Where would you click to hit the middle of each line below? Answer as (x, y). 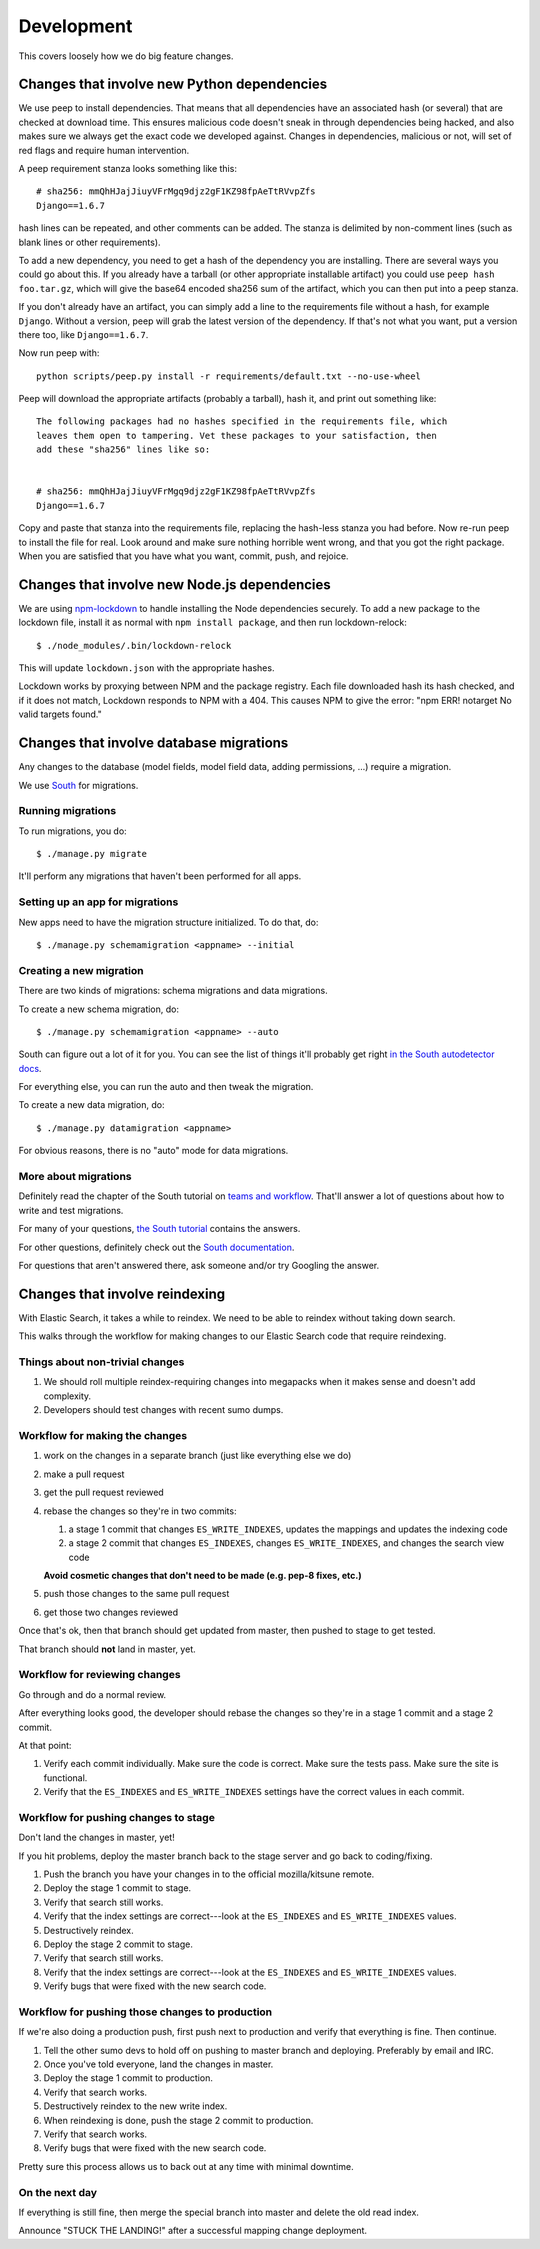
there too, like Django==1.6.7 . (83, 334)
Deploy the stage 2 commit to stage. (118, 1944)
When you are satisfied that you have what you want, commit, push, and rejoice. (183, 556)
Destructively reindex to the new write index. (135, 2106)
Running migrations (67, 811)
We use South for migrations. (78, 785)
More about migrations (75, 1177)
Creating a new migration (81, 970)
